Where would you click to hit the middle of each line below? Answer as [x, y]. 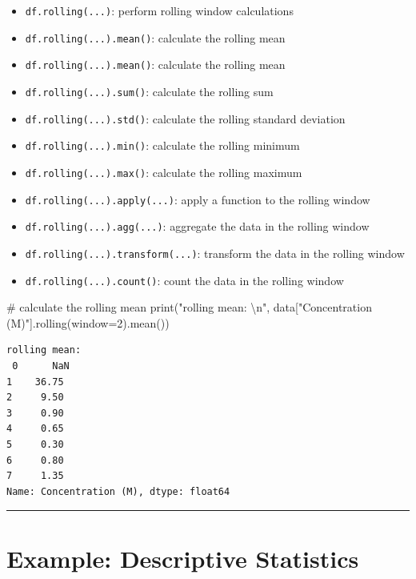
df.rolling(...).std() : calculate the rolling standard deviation [185, 118]
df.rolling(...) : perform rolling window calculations [159, 10]
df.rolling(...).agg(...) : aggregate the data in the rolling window [197, 226]
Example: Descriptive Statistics [183, 558]
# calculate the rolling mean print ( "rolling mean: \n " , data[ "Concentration [189, 307]
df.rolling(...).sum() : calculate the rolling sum [149, 91]
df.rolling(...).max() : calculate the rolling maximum [164, 172]
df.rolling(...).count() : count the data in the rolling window [184, 280]
